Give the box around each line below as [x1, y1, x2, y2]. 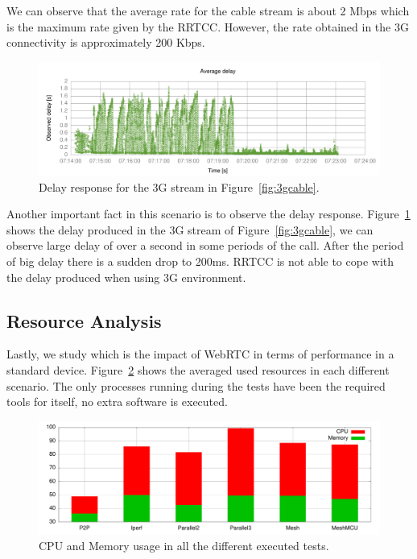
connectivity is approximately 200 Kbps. [6, 34, 205, 51]
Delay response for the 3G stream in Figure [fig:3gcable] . [39, 178, 320, 195]
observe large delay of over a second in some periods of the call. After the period [6, 237, 404, 254]
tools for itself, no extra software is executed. [6, 393, 228, 410]
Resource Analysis [6, 308, 162, 333]
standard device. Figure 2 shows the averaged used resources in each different [6, 361, 390, 378]
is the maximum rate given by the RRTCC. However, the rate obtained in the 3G [6, 18, 409, 35]
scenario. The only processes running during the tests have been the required [6, 377, 386, 394]
